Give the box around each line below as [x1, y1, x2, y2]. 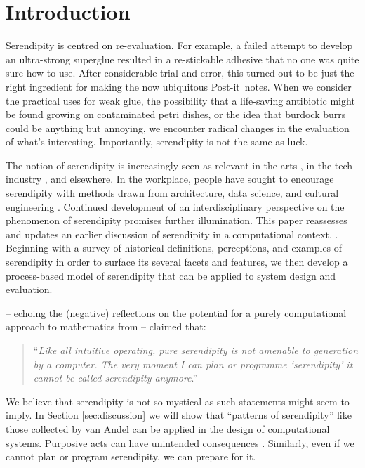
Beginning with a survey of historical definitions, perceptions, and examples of [6, 240, 343, 255]
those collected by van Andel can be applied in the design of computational [6, 421, 330, 436]
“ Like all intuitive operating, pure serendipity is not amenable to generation [33, 343, 359, 357]
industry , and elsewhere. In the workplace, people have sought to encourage [6, 171, 334, 186]
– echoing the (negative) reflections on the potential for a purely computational [6, 305, 347, 320]
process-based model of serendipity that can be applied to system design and [6, 268, 336, 282]
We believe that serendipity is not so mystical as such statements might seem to [6, 394, 350, 408]
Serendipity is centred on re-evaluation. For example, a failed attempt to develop [6, 38, 353, 53]
